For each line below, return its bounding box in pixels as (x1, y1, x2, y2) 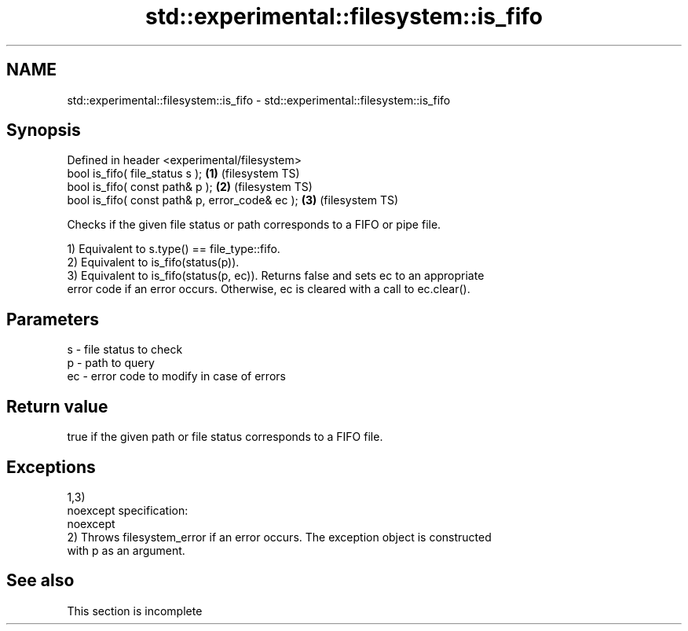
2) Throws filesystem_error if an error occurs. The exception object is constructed (67, 530, 492, 544)
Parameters (6, 309, 99, 329)
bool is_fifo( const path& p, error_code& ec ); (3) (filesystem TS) (67, 193, 399, 207)
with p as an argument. (67, 543, 185, 557)
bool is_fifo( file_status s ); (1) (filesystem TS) (67, 167, 300, 181)
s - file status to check (67, 343, 183, 357)
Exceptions (6, 457, 96, 477)
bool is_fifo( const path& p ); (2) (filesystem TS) (67, 180, 313, 194)
